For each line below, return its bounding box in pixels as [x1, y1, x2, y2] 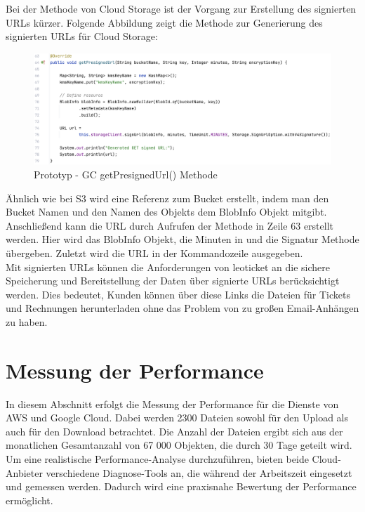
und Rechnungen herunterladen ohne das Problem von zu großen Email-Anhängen [6, 301, 359, 315]
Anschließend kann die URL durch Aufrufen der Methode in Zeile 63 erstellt [6, 218, 333, 232]
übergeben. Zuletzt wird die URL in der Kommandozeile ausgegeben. [6, 245, 303, 260]
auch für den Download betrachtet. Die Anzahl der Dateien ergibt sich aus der [6, 424, 343, 438]
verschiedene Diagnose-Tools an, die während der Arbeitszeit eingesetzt [46, 465, 352, 480]
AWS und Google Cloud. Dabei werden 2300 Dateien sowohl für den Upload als [6, 410, 349, 425]
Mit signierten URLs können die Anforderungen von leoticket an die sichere [6, 259, 330, 274]
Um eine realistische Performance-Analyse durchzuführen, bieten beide [6, 451, 309, 466]
